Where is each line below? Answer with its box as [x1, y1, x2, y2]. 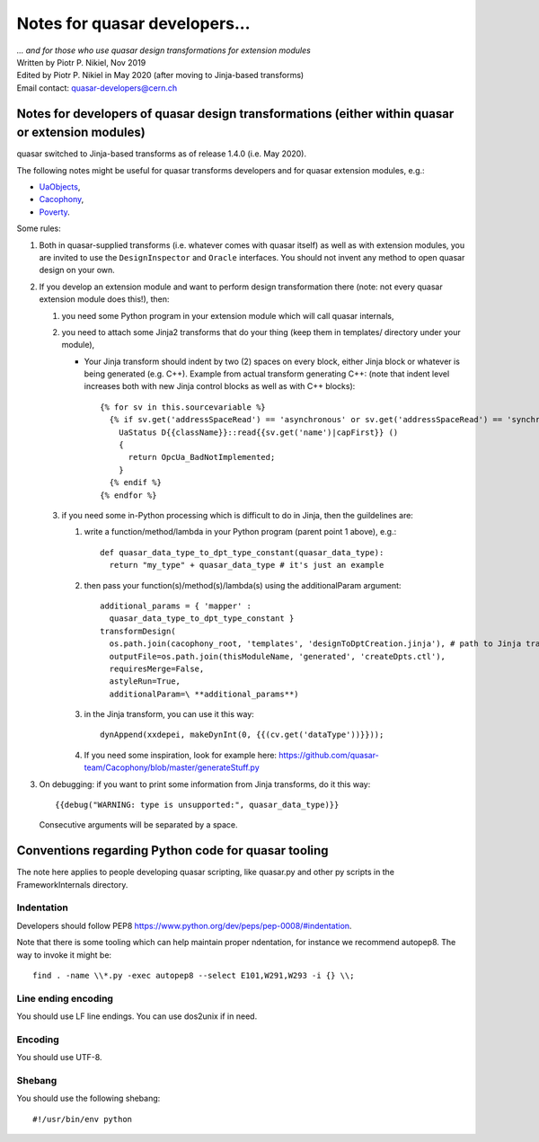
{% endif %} [109, 477, 162, 488]
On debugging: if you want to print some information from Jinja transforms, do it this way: [39, 778, 371, 790]
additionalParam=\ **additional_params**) [109, 688, 300, 699]
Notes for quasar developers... [16, 13, 251, 33]
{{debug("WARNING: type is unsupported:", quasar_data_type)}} [55, 800, 340, 810]
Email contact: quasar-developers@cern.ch [16, 82, 178, 93]
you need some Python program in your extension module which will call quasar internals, [61, 310, 394, 321]
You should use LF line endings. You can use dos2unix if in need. [16, 1011, 258, 1022]
